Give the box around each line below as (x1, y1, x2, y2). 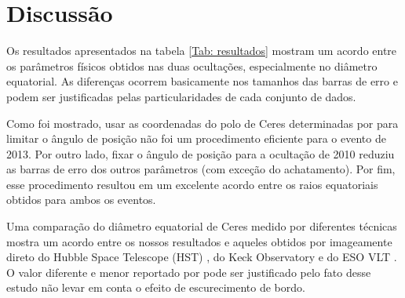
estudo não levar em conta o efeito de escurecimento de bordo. (6, 279, 305, 296)
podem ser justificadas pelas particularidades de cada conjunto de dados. (6, 88, 356, 104)
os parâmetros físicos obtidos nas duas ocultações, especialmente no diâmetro (6, 57, 378, 74)
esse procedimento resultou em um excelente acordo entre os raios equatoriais (6, 176, 378, 192)
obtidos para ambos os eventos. (6, 191, 156, 208)
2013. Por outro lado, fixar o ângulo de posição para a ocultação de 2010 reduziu (6, 145, 395, 162)
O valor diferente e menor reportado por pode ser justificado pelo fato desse (6, 263, 371, 280)
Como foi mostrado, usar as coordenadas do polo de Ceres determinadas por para (6, 114, 399, 131)
